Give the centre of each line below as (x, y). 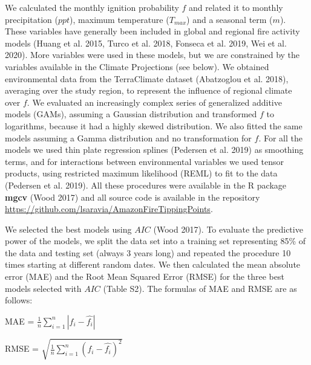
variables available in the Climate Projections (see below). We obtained (137, 66)
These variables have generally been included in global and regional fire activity (152, 31)
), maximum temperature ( (119, 19)
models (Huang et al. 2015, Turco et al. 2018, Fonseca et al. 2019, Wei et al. (146, 43)
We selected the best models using (68, 229)
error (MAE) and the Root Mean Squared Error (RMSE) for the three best (145, 276)
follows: (19, 300)
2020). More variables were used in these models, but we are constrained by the (152, 55)
